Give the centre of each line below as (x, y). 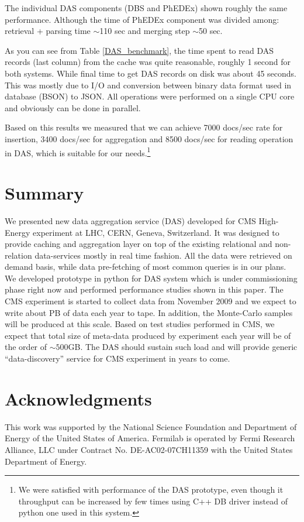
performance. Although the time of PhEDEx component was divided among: (142, 19)
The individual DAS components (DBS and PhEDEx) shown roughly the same (146, 8)
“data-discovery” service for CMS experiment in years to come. (118, 358)
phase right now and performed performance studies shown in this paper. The (144, 289)
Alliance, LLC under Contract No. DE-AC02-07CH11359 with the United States (149, 449)
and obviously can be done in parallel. (73, 107)
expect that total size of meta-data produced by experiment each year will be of (148, 335)
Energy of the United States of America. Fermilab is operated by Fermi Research (150, 438)
